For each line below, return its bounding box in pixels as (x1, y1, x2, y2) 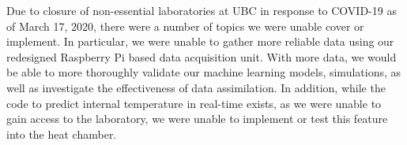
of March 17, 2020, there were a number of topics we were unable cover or (6, 17, 364, 34)
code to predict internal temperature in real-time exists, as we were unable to (6, 95, 382, 111)
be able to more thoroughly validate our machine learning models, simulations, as (6, 64, 401, 80)
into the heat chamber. (6, 125, 117, 142)
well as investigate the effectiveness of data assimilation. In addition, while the (6, 79, 386, 95)
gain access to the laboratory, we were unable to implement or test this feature (6, 110, 388, 127)
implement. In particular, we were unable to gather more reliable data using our (6, 33, 394, 50)
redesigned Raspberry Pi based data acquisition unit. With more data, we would (6, 48, 397, 65)
